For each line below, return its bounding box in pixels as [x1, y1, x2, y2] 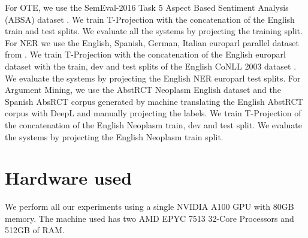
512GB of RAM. [5, 224, 65, 236]
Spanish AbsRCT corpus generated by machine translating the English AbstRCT [5, 95, 303, 107]
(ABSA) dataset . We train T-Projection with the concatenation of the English [5, 13, 295, 25]
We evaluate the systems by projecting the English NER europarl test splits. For [5, 71, 301, 84]
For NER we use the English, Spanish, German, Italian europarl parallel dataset [5, 36, 300, 49]
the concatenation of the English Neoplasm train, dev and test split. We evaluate [5, 118, 302, 131]
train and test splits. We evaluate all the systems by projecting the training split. [5, 25, 303, 37]
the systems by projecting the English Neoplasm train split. [5, 130, 224, 143]
